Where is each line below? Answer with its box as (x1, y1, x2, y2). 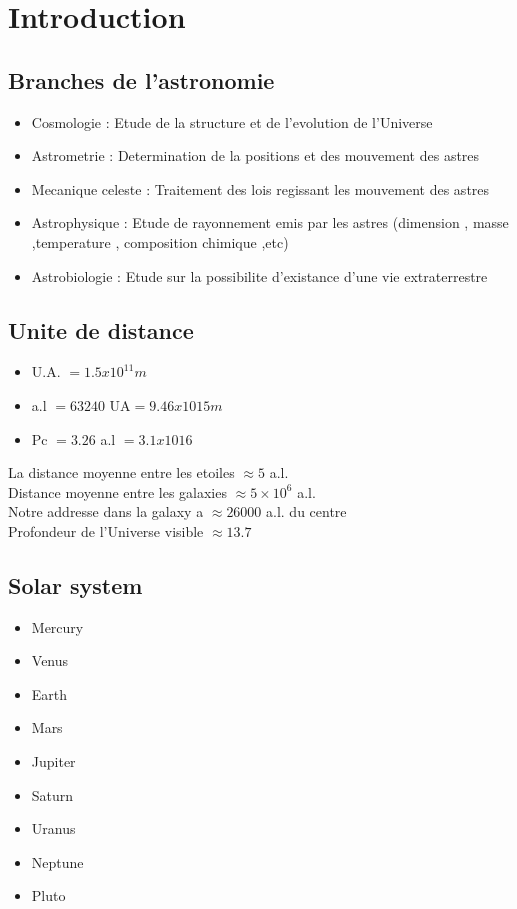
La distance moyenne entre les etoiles (8, 462, 235, 483)
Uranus (31, 818, 76, 839)
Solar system (8, 569, 143, 600)
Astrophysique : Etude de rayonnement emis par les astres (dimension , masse (31, 212, 509, 233)
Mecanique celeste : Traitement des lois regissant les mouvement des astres (31, 178, 490, 199)
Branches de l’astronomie (8, 64, 275, 95)
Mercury (31, 616, 84, 637)
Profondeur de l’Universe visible (8, 520, 204, 541)
